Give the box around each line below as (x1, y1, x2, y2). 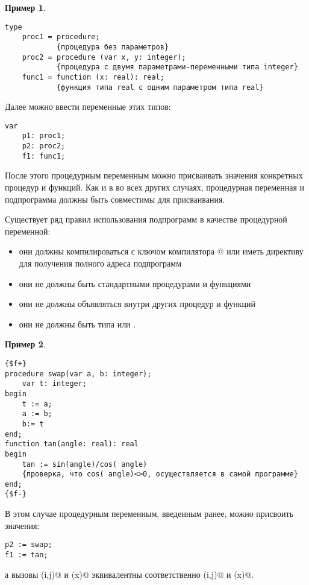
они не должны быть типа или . (19, 317, 136, 330)
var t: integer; (22, 379, 87, 388)
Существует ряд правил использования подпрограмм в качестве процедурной (5, 213, 287, 226)
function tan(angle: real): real (5, 440, 139, 449)
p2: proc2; (22, 142, 66, 151)
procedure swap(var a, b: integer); (5, 369, 152, 378)
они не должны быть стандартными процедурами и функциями (19, 277, 251, 289)
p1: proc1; (22, 131, 66, 141)
